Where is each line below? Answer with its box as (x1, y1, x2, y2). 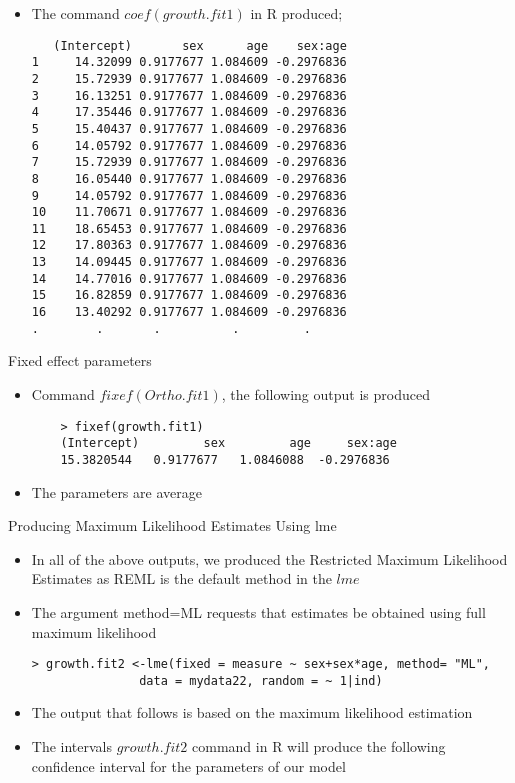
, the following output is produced (221, 384, 430, 404)
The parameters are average (31, 481, 202, 502)
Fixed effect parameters (8, 350, 152, 371)
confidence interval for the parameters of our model (31, 755, 346, 776)
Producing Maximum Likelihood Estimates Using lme (8, 515, 337, 536)
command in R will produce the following (192, 736, 446, 757)
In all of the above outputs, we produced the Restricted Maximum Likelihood (31, 548, 508, 569)
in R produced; (250, 3, 343, 23)
